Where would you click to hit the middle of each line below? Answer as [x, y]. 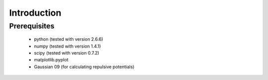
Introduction [35, 13]
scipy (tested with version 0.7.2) [67, 53]
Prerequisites [32, 26]
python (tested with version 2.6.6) [68, 39]
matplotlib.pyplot [51, 60]
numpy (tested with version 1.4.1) [67, 46]
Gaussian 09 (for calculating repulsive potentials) [84, 67]
